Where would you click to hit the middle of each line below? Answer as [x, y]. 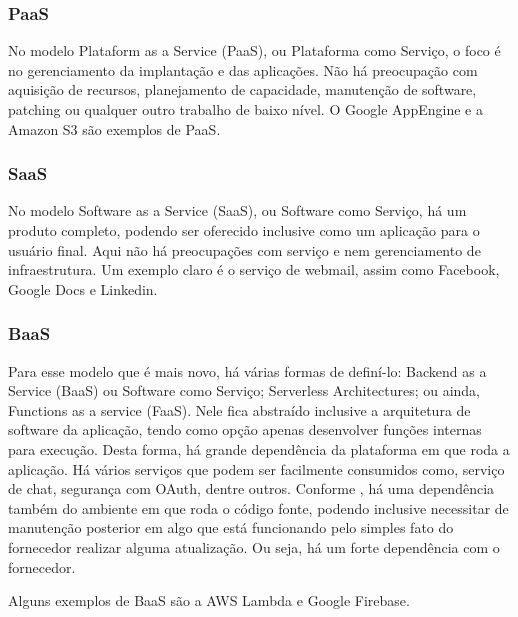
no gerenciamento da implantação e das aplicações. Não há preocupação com [243, 69]
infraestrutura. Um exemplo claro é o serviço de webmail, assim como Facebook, [254, 269]
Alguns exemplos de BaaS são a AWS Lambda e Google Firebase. [209, 600]
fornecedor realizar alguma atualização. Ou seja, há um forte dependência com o [254, 546]
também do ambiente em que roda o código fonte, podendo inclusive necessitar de [258, 507]
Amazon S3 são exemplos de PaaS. [114, 128]
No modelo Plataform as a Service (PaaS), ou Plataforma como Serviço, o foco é [254, 50]
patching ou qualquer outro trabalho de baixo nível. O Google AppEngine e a [245, 109]
